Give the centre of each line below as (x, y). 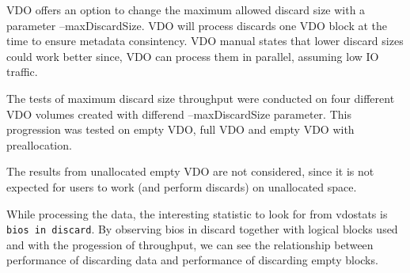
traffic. (22, 72)
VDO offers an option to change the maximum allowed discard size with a (186, 9)
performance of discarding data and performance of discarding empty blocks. (192, 260)
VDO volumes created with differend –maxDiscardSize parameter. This (179, 114)
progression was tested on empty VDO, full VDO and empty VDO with (180, 129)
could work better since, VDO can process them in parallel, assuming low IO (193, 56)
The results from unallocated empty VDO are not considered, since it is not (190, 171)
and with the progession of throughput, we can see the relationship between (190, 244)
